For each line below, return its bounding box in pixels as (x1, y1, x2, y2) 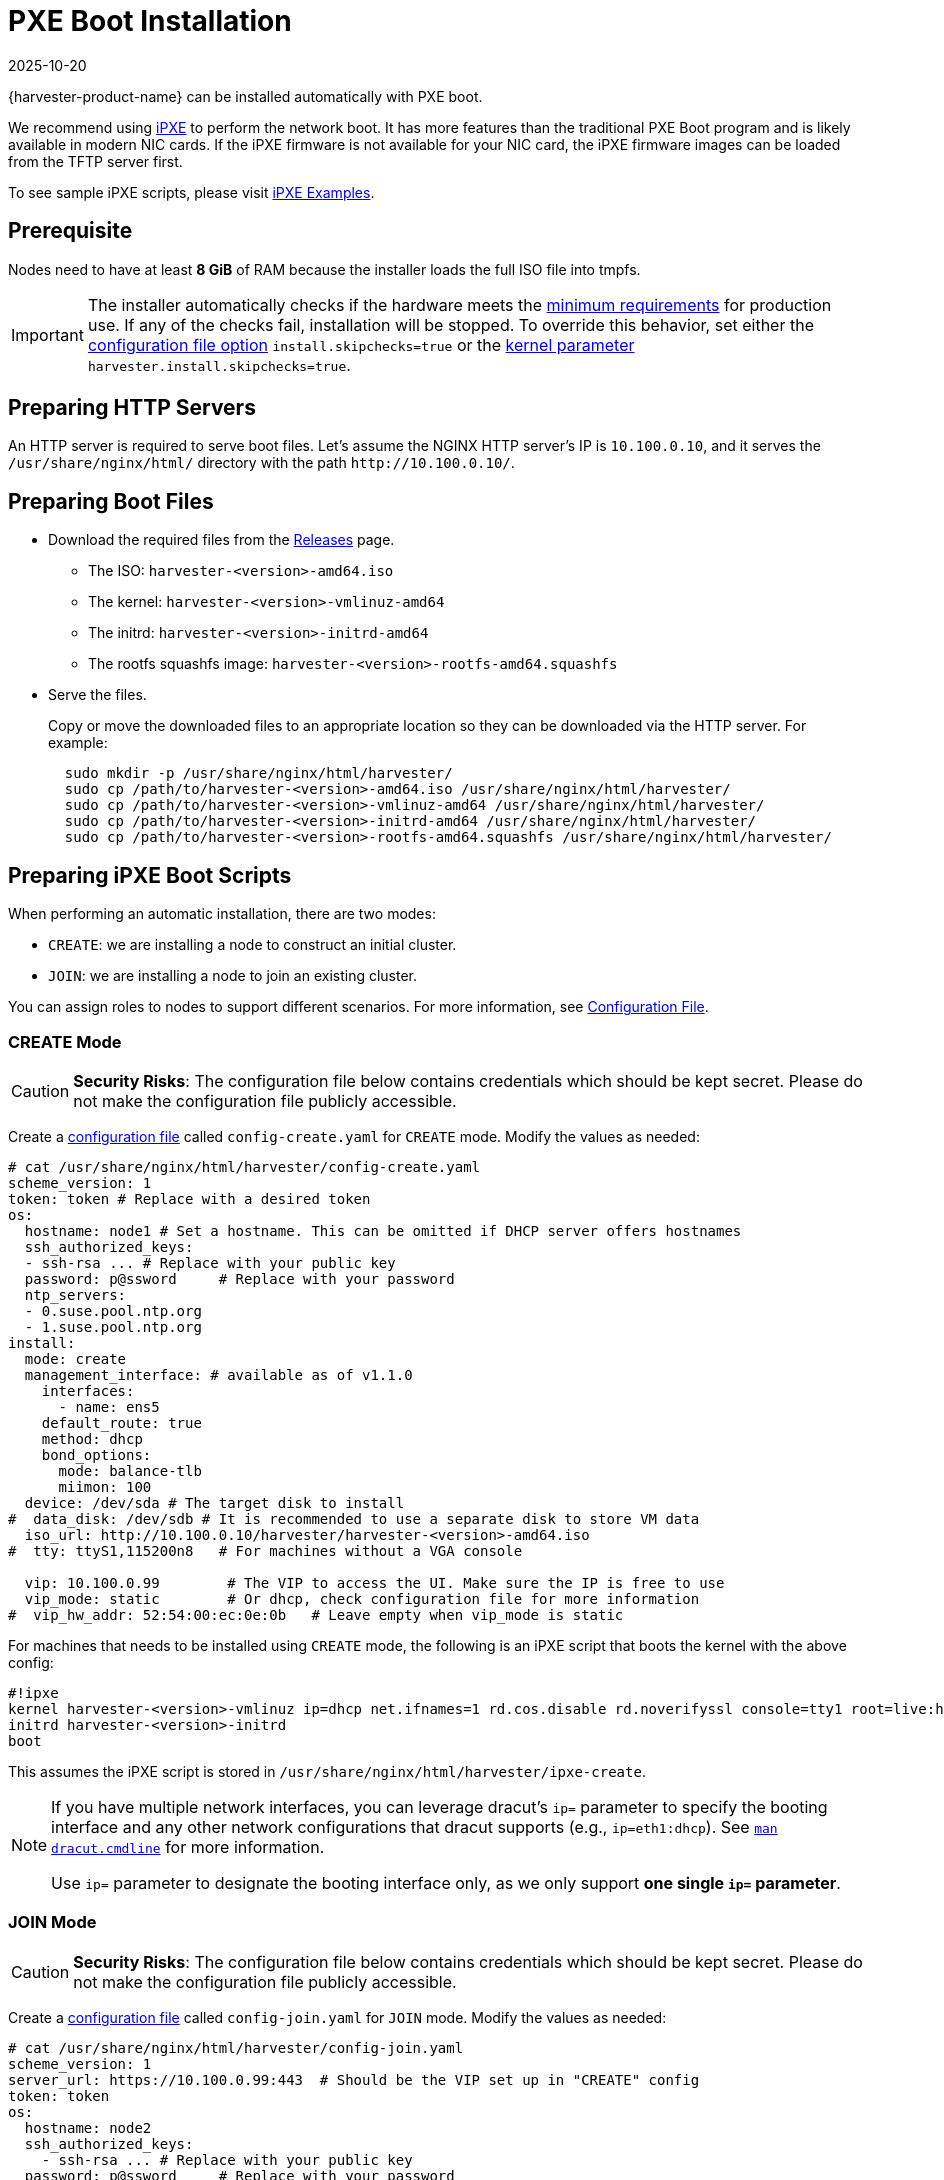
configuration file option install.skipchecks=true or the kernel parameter (87, 334, 635, 355)
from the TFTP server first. (8, 152, 183, 170)
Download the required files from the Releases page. (48, 531, 395, 549)
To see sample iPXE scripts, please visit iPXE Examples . (8, 183, 375, 201)
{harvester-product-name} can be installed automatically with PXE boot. (8, 87, 483, 105)
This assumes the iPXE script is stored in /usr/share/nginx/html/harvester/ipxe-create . (8, 1762, 646, 1780)
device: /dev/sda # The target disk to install (24, 1494, 405, 1511)
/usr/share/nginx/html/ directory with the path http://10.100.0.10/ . (8, 454, 515, 472)
